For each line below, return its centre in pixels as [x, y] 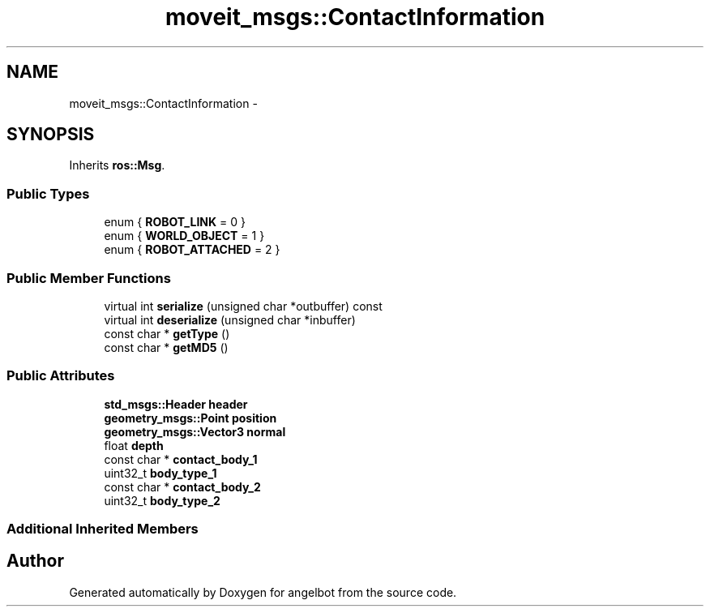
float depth [134, 445]
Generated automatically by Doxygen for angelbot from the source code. [263, 592]
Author [35, 561]
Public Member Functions [89, 278]
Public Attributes [61, 376]
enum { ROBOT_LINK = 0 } [175, 222]
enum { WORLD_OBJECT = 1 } [184, 236]
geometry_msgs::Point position [190, 418]
